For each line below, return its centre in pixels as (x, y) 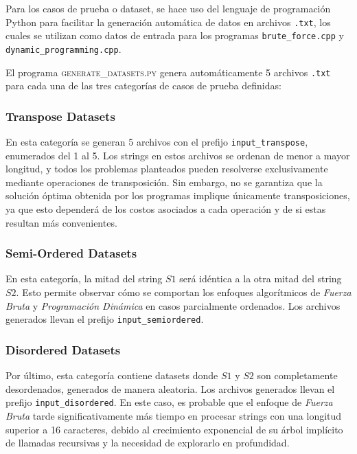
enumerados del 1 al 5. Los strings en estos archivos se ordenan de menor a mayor (178, 155)
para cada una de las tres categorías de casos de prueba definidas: (143, 86)
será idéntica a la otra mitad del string (261, 279)
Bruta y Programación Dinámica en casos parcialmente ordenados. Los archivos (173, 305)
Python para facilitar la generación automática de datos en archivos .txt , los (168, 22)
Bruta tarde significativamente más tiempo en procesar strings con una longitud (174, 415)
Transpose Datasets (60, 116)
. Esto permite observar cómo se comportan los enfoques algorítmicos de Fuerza (184, 292)
